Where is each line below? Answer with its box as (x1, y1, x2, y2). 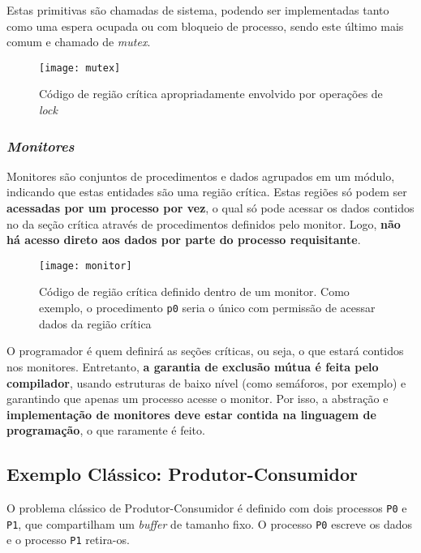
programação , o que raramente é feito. (6, 422, 205, 439)
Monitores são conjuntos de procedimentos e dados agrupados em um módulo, (6, 167, 395, 184)
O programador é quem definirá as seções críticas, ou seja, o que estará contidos (6, 342, 404, 359)
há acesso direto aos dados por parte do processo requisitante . (6, 231, 361, 248)
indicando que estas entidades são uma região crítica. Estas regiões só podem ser (6, 183, 407, 200)
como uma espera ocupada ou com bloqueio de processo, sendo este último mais (6, 17, 404, 34)
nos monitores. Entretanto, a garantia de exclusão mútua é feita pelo (6, 358, 379, 375)
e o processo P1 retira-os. (6, 531, 130, 548)
